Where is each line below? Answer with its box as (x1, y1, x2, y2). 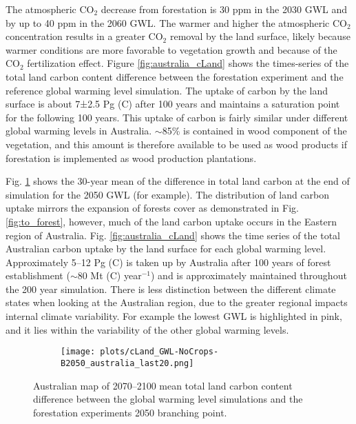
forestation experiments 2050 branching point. (33, 405, 227, 419)
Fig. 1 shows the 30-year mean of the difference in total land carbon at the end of (6, 174, 350, 188)
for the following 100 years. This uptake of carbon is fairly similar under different (6, 110, 348, 124)
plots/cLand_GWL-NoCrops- (100, 347, 219, 357)
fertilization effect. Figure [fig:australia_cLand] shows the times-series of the (27, 56, 349, 70)
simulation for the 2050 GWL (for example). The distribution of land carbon (6, 187, 330, 201)
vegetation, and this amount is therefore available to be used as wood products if (6, 137, 347, 151)
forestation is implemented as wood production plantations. (6, 150, 257, 165)
